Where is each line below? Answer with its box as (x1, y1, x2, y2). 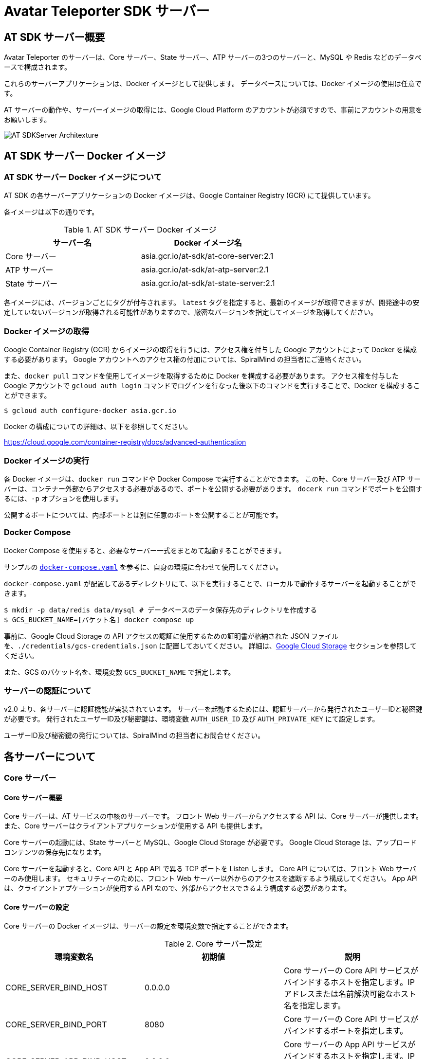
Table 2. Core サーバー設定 (164, 938, 262, 949)
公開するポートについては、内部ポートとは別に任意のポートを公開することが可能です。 (4, 510, 282, 519)
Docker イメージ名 (174, 238, 242, 248)
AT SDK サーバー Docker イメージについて (4, 172, 162, 182)
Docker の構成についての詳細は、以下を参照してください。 (4, 422, 192, 431)
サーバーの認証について (4, 686, 92, 696)
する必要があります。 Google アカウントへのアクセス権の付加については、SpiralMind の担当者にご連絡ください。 (4, 355, 366, 364)
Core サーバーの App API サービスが (283, 1039, 416, 1049)
